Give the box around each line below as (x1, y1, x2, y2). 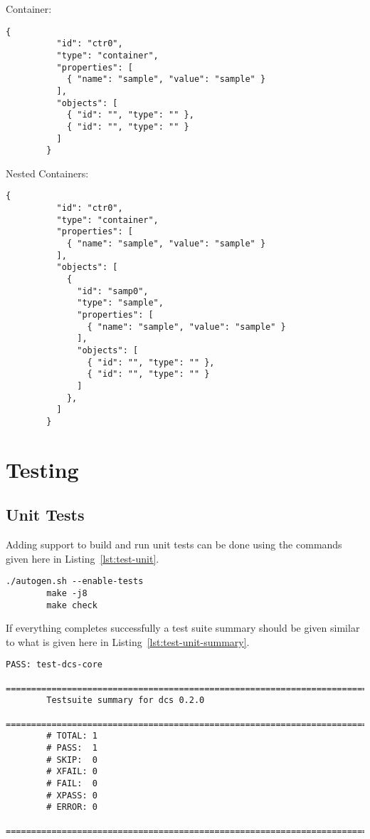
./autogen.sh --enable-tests (6, 576, 144, 587)
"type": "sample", (77, 298, 164, 308)
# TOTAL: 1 (46, 731, 97, 741)
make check (46, 600, 97, 610)
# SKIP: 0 (46, 754, 97, 765)
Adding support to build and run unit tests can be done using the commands (6, 537, 342, 552)
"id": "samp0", (77, 286, 149, 296)
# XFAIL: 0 (46, 766, 97, 777)
